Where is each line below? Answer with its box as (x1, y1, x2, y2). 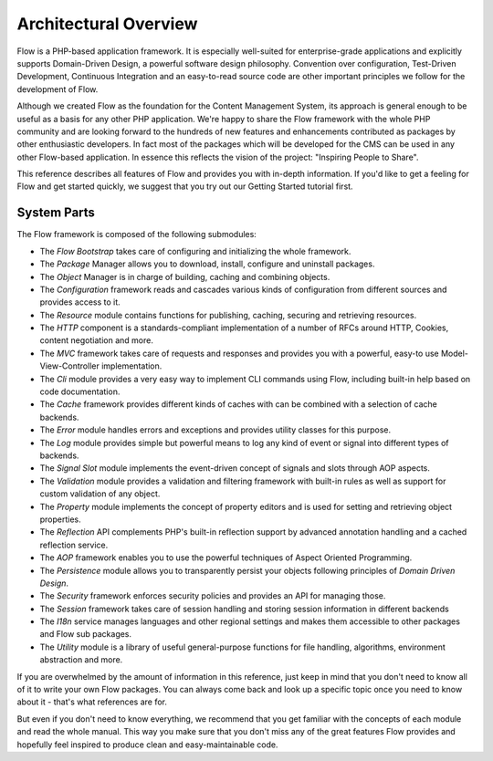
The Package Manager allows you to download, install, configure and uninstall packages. (39, 258, 375, 269)
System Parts (16, 205, 96, 221)
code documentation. (39, 386, 121, 397)
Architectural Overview (16, 14, 198, 34)
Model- (440, 348, 469, 359)
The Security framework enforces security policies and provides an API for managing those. (39, 590, 386, 601)
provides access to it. (39, 297, 121, 308)
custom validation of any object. (39, 488, 161, 499)
